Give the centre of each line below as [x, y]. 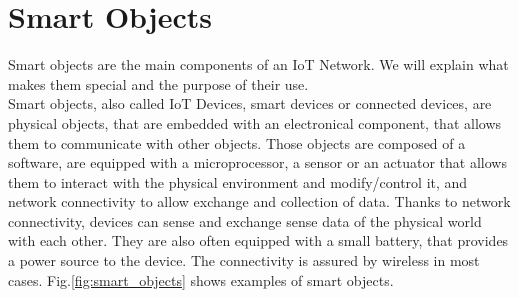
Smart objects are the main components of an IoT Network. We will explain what [258, 64]
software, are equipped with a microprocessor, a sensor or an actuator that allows [257, 162]
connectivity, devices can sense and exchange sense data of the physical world [245, 220]
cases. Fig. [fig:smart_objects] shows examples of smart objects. [201, 279]
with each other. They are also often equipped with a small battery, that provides [258, 240]
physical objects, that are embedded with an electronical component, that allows [255, 122]
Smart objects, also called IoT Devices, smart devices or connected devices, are [250, 103]
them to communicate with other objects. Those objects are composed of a [237, 142]
